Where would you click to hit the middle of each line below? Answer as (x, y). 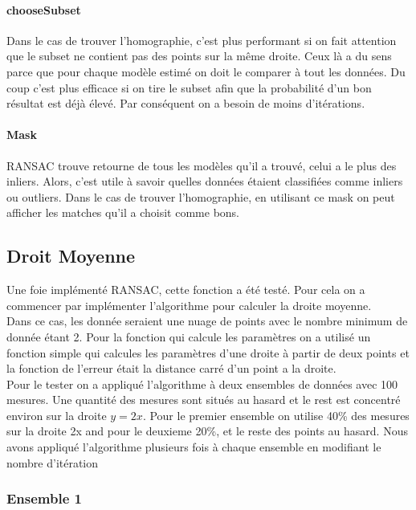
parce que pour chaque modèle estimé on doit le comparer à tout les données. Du (206, 71)
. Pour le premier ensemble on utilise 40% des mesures (276, 415)
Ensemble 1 (44, 498)
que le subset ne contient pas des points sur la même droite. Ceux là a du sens (199, 56)
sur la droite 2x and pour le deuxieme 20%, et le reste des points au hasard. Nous (207, 431)
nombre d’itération (53, 462)
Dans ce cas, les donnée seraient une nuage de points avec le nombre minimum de (207, 321)
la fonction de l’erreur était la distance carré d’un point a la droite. (171, 368)
